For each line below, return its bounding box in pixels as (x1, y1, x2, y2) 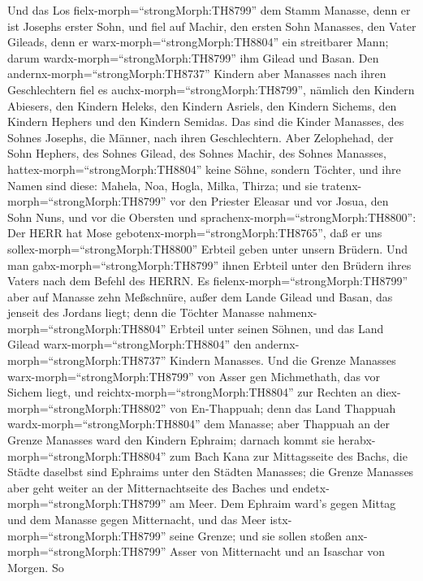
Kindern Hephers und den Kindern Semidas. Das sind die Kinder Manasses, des (7, 113, 404, 130)
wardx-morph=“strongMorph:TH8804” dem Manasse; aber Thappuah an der (7, 415, 391, 432)
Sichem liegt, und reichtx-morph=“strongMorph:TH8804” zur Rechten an (7, 384, 373, 401)
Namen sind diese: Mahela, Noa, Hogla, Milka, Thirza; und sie (7, 176, 318, 193)
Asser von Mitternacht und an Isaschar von (170, 543, 385, 560)
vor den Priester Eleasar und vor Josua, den (170, 193, 389, 210)
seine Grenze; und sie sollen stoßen (170, 527, 343, 544)
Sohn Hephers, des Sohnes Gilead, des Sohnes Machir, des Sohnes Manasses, (7, 145, 386, 162)
